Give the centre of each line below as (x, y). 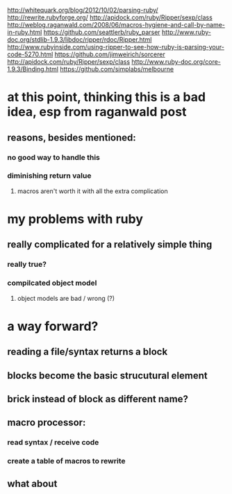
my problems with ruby (75, 219)
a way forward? (53, 326)
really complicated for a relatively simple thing (110, 245)
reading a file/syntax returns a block (88, 352)
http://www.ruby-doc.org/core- (176, 61)
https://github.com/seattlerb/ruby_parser (102, 32)
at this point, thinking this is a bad (107, 97)
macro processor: (47, 423)
